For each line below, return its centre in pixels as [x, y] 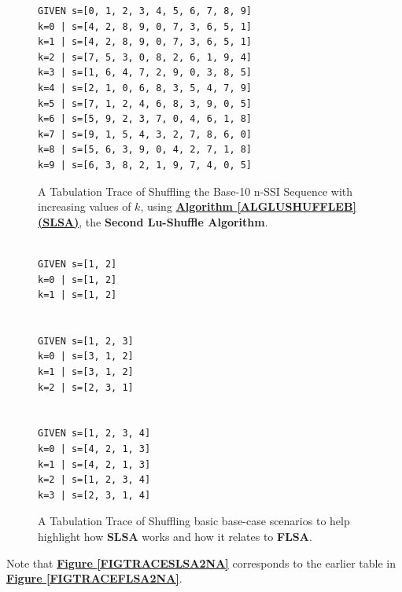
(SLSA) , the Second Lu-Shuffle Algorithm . [153, 221]
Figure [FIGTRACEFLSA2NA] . [94, 578]
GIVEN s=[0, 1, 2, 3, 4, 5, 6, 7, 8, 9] [145, 11]
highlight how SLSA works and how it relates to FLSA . [175, 536]
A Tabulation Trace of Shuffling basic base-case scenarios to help [194, 521]
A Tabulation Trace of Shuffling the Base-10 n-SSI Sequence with [195, 191]
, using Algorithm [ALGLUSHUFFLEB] [248, 206]
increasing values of [85, 206]
